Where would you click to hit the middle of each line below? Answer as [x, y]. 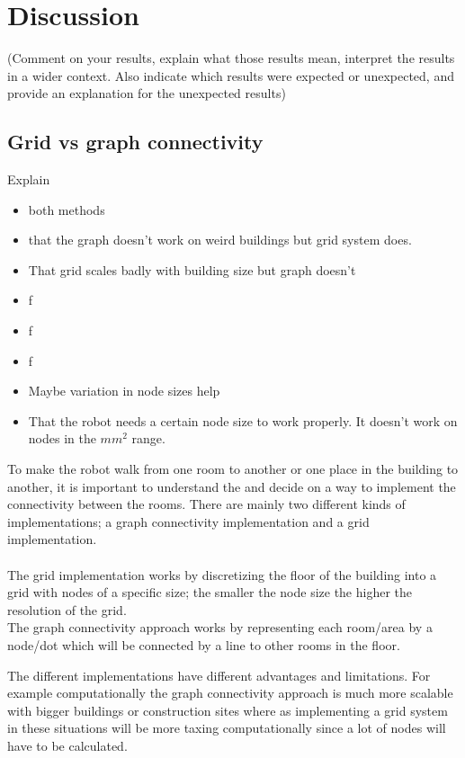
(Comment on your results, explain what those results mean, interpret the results [231, 58]
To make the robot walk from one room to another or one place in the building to [233, 469]
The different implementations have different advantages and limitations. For [219, 675]
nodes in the [62, 438]
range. [148, 438]
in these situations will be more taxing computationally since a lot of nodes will [227, 728]
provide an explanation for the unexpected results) [147, 93]
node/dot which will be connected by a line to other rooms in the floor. [204, 644]
